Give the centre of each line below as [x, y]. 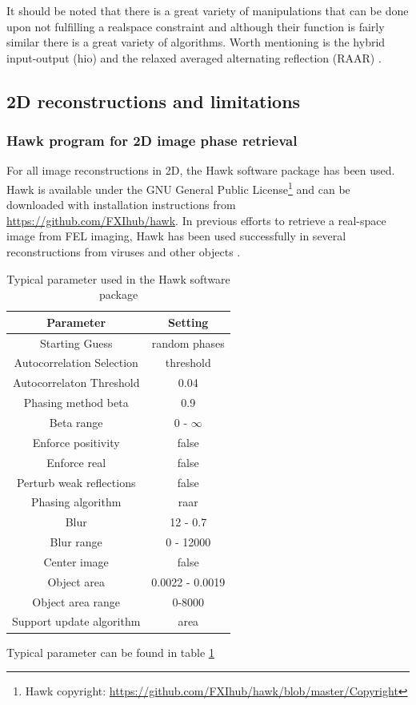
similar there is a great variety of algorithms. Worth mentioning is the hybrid [196, 42]
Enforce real [76, 462]
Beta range [76, 422]
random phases [188, 342]
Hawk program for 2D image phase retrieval [152, 141]
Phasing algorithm [76, 502]
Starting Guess [76, 342]
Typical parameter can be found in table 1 [110, 652]
